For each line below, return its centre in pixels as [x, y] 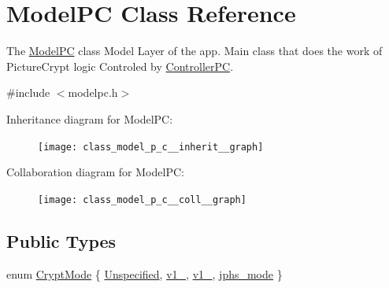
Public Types [61, 240]
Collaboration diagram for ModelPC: [95, 172]
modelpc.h [93, 92]
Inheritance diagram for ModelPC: [90, 118]
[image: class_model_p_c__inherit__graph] [151, 147]
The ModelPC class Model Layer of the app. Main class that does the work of [194, 51]
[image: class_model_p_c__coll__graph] [142, 199]
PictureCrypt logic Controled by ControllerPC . [120, 66]
